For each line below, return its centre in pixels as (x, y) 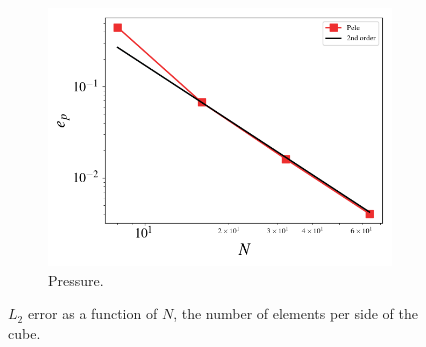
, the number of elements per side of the (295, 313)
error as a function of (92, 313)
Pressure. (76, 279)
